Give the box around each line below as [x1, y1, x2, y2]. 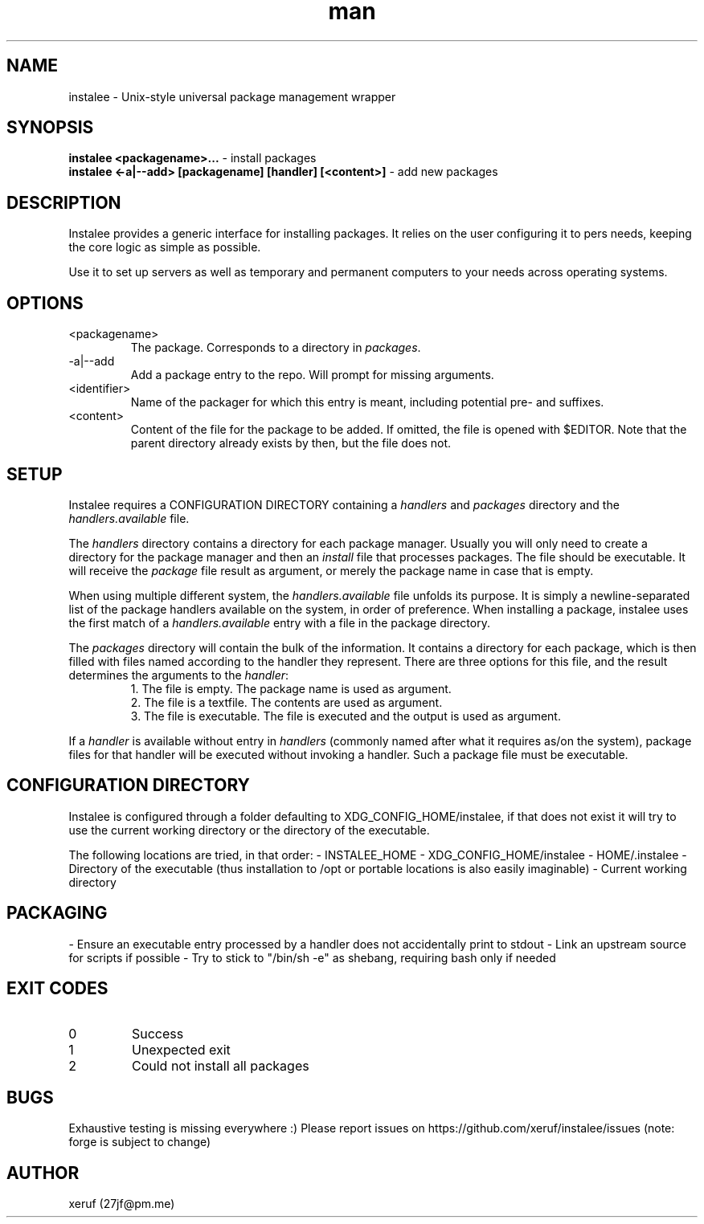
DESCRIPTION [6, 192, 121, 213]
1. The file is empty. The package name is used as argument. [130, 681, 452, 696]
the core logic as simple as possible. [68, 240, 261, 255]
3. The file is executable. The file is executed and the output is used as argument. [130, 708, 561, 723]
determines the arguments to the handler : [68, 667, 289, 682]
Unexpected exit [131, 1041, 231, 1058]
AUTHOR [6, 1162, 80, 1183]
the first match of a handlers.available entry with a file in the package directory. [68, 615, 490, 630]
